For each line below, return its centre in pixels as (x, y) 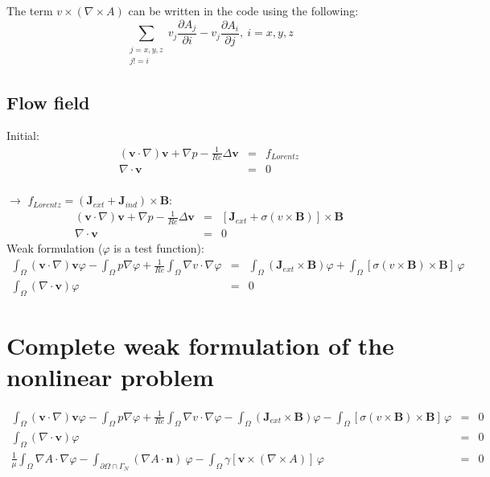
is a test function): (159, 248)
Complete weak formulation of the (200, 345)
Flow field (48, 102)
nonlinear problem (110, 377)
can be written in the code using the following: (243, 10)
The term (30, 10)
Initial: (23, 136)
